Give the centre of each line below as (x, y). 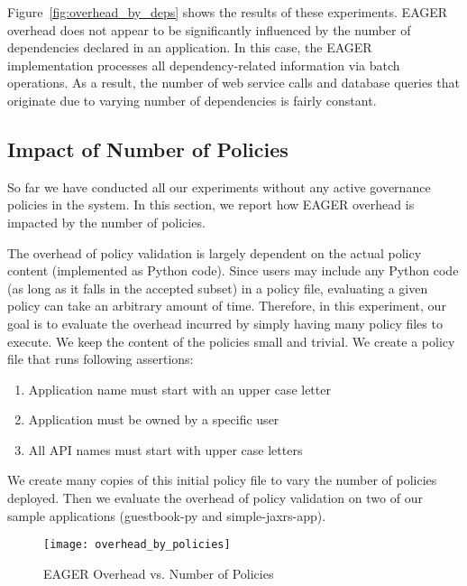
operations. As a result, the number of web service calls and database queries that (233, 83)
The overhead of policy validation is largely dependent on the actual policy (215, 252)
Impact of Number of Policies (148, 149)
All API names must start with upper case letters (165, 449)
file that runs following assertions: (101, 359)
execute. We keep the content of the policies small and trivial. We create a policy (231, 341)
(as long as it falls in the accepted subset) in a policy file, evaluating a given (218, 288)
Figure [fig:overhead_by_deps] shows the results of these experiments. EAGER (228, 12)
